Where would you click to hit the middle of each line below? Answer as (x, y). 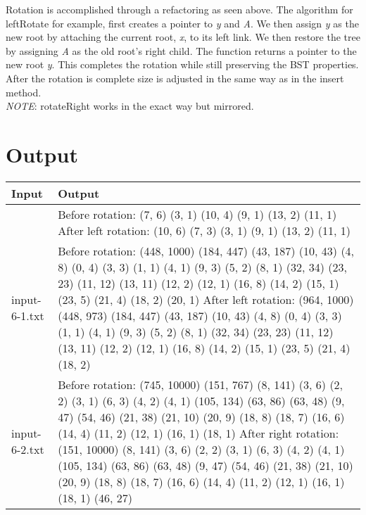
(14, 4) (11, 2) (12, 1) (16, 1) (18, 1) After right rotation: (198, 433)
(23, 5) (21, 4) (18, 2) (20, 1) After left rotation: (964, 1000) (206, 299)
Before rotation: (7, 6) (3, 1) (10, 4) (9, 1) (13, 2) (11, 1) (197, 214)
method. (24, 92)
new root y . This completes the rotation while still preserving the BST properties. (182, 64)
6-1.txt (28, 315)
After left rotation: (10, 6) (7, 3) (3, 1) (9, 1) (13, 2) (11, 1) (204, 230)
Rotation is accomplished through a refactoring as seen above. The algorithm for (179, 9)
